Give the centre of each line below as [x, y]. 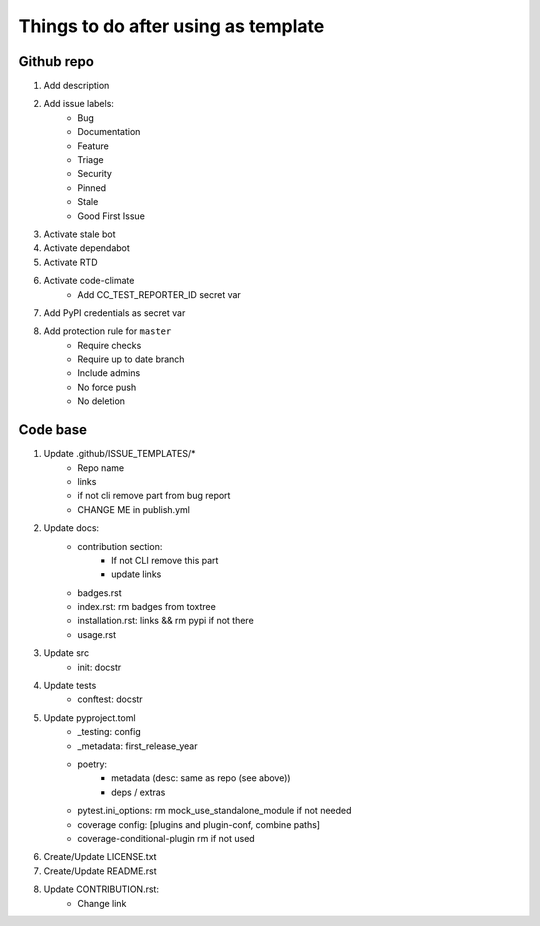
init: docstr [99, 667]
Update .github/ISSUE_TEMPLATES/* [119, 454]
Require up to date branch [131, 359]
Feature [93, 146]
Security [94, 174]
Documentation [109, 132]
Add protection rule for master [107, 331]
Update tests [70, 686]
